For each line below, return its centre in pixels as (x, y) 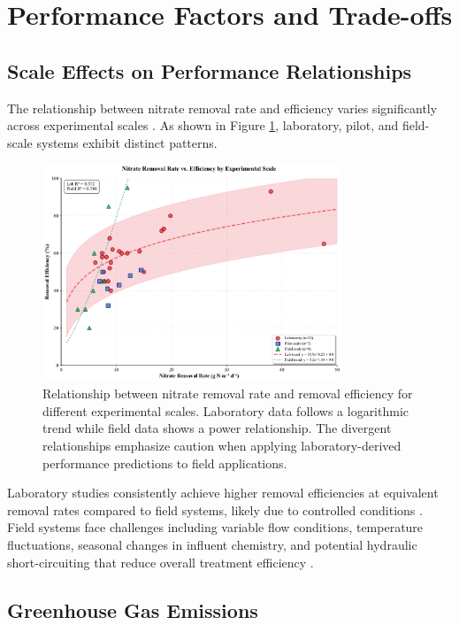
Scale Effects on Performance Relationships (210, 70)
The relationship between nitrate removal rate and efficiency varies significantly (222, 108)
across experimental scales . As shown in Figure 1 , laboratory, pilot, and (203, 125)
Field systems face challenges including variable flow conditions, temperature (215, 527)
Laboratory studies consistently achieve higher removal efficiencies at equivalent (223, 493)
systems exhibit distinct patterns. (127, 142)
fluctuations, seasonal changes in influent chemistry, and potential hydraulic (212, 545)
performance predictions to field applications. (165, 463)
